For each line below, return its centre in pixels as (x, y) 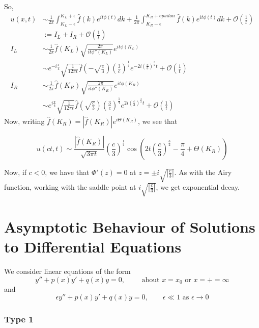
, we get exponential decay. (198, 187)
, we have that (67, 172)
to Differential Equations (93, 247)
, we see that (157, 121)
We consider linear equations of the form (67, 271)
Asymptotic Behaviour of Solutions (130, 226)
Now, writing (24, 121)
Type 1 (19, 319)
